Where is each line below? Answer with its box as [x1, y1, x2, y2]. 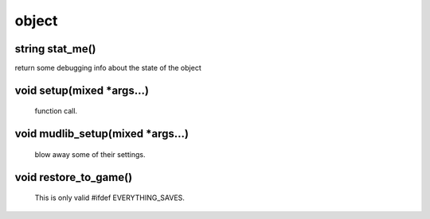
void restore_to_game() [14, 171, 133, 184]
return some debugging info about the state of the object [14, 63, 202, 73]
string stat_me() [14, 42, 96, 56]
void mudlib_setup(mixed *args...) [14, 127, 189, 140]
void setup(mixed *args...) [14, 83, 149, 97]
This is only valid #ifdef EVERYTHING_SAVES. [34, 193, 185, 202]
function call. [34, 106, 78, 116]
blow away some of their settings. [34, 149, 146, 159]
